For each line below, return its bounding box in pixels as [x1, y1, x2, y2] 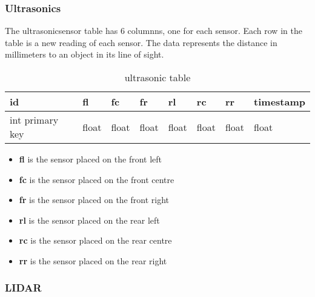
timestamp [254, 95, 305, 108]
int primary [10, 113, 59, 127]
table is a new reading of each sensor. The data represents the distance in [5, 36, 277, 48]
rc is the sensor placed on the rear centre [19, 234, 172, 247]
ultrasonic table [124, 70, 191, 84]
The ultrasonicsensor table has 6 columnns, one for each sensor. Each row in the [5, 24, 302, 37]
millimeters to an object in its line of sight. [5, 48, 164, 61]
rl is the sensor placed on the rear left [19, 213, 160, 226]
